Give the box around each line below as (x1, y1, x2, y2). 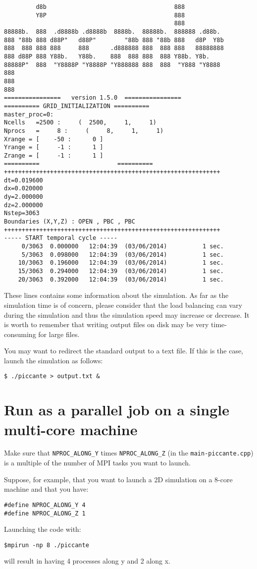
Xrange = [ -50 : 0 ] (4, 135, 103, 143)
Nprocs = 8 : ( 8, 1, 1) (4, 127, 164, 134)
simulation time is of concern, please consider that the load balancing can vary (4, 299, 243, 310)
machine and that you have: (4, 484, 89, 494)
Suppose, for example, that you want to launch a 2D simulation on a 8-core (4, 474, 233, 484)
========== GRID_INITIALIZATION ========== (4, 102, 150, 110)
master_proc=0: (4, 111, 54, 118)
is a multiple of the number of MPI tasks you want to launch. (4, 457, 191, 468)
